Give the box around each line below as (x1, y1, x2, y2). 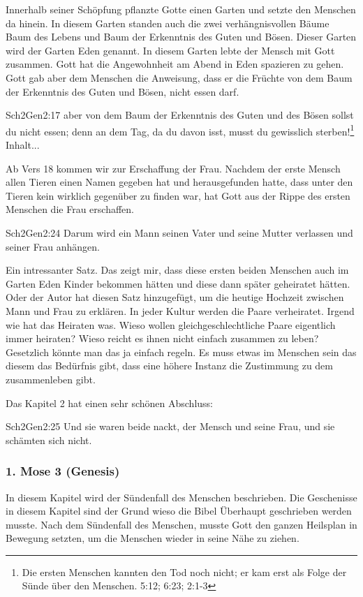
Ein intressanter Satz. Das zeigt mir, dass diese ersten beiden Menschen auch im (6, 263, 349, 277)
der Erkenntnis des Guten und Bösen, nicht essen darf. (6, 84, 239, 98)
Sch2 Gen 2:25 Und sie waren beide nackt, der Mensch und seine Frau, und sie (6, 419, 335, 434)
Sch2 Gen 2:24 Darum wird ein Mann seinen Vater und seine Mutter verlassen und (6, 225, 353, 239)
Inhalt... (6, 138, 40, 152)
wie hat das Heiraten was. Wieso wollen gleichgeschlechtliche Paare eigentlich (6, 317, 336, 332)
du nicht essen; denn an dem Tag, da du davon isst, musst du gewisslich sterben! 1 (6, 121, 355, 138)
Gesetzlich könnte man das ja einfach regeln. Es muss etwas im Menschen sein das (6, 344, 357, 359)
